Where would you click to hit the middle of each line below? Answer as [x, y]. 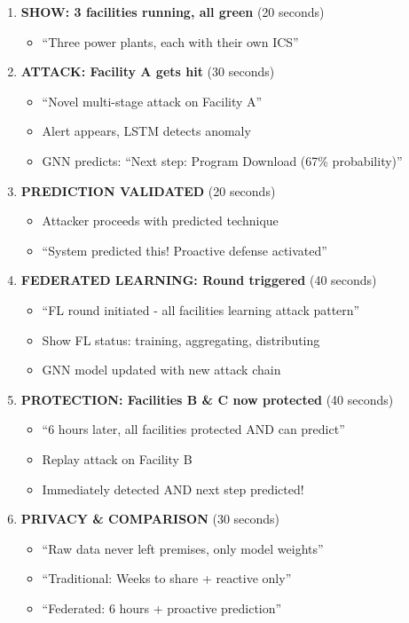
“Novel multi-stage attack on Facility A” [152, 101]
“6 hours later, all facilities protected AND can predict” [193, 429]
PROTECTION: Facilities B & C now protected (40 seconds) [207, 399]
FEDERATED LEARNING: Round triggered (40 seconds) [199, 280]
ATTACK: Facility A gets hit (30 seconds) [148, 71]
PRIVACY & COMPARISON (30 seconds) [150, 519]
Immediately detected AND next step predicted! [173, 489]
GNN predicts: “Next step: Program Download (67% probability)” [222, 160]
